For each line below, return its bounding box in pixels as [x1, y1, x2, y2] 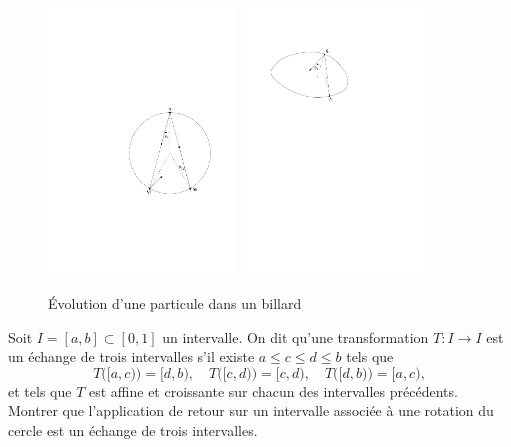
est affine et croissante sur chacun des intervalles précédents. [88, 380, 458, 401]
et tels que [8, 380, 72, 401]
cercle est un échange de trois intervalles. [8, 419, 258, 440]
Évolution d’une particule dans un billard [48, 292, 302, 313]
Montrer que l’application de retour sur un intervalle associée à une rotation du [8, 400, 494, 421]
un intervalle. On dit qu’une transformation [162, 326, 429, 347]
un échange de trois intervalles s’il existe [8, 346, 255, 367]
